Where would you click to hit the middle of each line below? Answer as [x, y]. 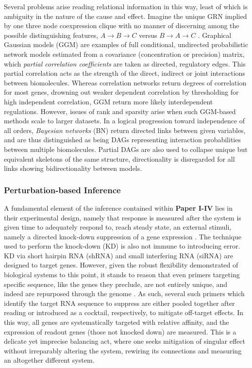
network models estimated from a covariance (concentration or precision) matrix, [124, 54]
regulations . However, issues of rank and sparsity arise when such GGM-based [120, 111]
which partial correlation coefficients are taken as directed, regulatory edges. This [125, 63]
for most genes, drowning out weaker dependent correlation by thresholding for [121, 92]
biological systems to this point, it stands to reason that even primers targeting [122, 275]
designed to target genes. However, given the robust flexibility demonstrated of [121, 265]
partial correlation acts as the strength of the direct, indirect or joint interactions [125, 73]
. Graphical [215, 35]
